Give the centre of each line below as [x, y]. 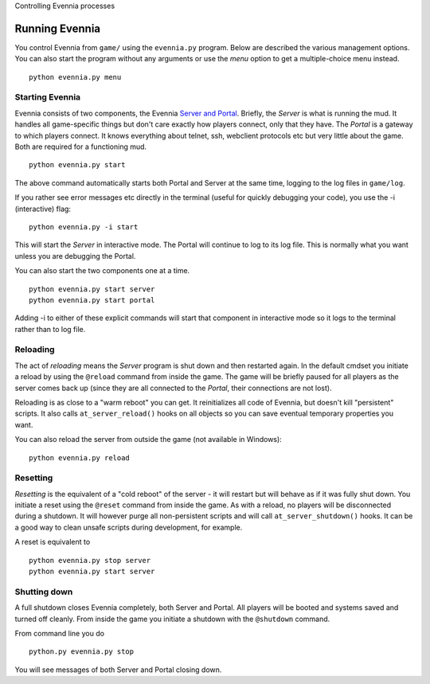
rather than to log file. [50, 329]
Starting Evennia [48, 97]
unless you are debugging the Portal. [75, 256]
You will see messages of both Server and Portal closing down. [118, 670]
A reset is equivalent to [53, 542]
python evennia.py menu [75, 77]
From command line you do [60, 633]
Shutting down [44, 592]
